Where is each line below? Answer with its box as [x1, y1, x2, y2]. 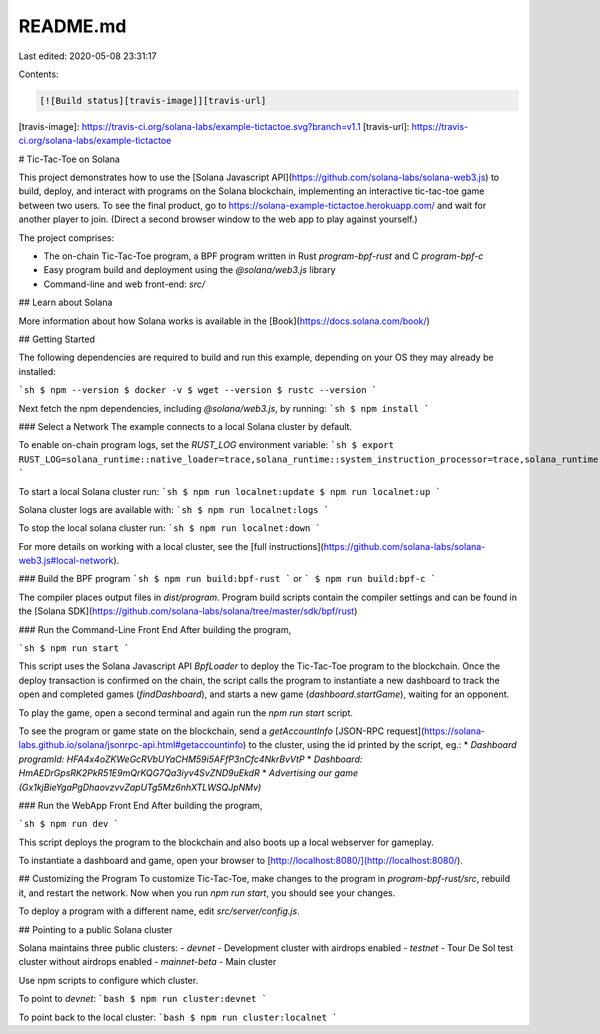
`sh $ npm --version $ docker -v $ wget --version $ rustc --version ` [18, 385, 378, 396]
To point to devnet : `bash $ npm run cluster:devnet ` [18, 993, 268, 1005]
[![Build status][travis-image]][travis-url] [39, 95, 267, 106]
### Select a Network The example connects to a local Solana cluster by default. [18, 420, 353, 432]
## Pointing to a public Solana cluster [18, 923, 173, 935]
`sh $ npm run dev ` [18, 818, 120, 830]
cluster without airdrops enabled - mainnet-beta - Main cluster [18, 956, 277, 968]
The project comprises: [18, 231, 115, 244]
